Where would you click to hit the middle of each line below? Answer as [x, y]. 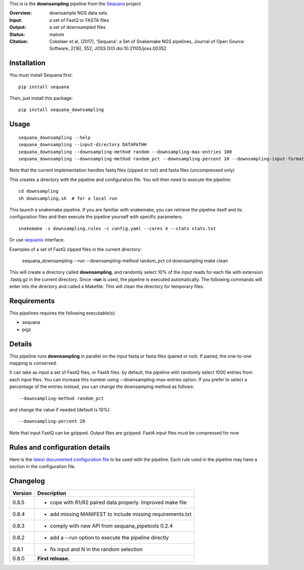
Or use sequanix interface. [37, 240]
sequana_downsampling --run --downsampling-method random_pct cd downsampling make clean [125, 261]
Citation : [19, 41]
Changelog [27, 481]
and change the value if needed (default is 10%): [60, 410]
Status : [17, 34]
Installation [27, 63]
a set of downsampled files [78, 27]
